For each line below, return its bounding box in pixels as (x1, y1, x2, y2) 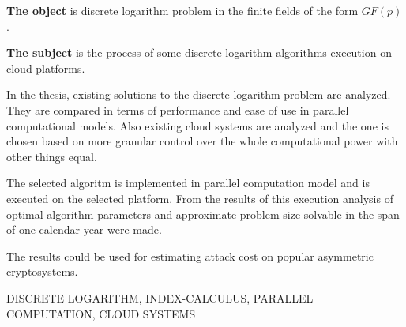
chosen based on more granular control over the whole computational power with (6, 133, 398, 149)
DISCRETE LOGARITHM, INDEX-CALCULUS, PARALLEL (6, 289, 314, 306)
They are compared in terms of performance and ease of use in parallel (6, 101, 349, 118)
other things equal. (6, 148, 97, 164)
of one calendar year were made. (6, 221, 162, 238)
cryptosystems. (6, 263, 78, 280)
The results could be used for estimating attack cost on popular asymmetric (6, 247, 374, 264)
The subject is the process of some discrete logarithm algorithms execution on (6, 44, 392, 61)
